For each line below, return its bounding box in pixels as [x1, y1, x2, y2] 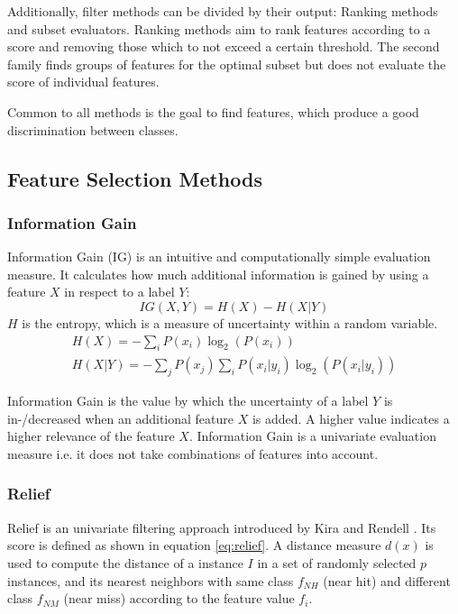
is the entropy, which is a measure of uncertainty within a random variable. [22, 313, 438, 332]
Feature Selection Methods [7, 164, 262, 192]
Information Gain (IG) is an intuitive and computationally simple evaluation [7, 247, 431, 266]
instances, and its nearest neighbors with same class [7, 571, 294, 590]
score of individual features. [7, 72, 160, 91]
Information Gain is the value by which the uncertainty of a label [7, 391, 369, 410]
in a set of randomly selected [257, 553, 417, 572]
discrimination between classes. [7, 120, 179, 139]
